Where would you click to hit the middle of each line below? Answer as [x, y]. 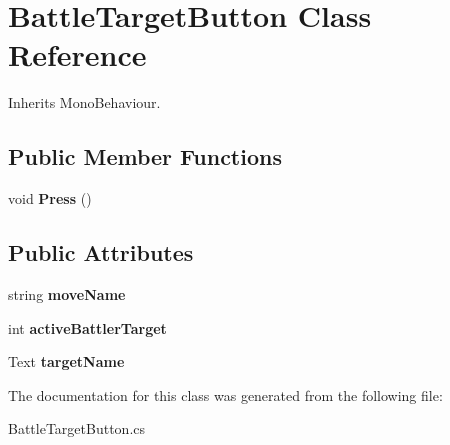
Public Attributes [101, 252]
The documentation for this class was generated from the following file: [225, 394]
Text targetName [66, 361]
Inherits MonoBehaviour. [84, 102]
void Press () [50, 198]
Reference [77, 54]
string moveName [67, 293]
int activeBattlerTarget [87, 327]
